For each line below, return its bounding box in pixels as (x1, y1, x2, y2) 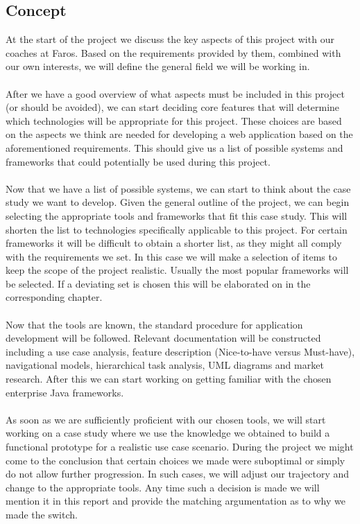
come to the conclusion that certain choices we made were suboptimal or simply (6, 453, 345, 467)
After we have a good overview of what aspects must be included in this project (6, 86, 345, 101)
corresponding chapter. (6, 290, 103, 304)
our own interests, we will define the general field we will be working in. (6, 59, 310, 73)
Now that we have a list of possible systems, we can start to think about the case (6, 181, 351, 195)
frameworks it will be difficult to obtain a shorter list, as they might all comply (6, 236, 342, 250)
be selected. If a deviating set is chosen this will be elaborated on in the (6, 276, 311, 290)
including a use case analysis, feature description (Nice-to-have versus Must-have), (6, 344, 355, 358)
